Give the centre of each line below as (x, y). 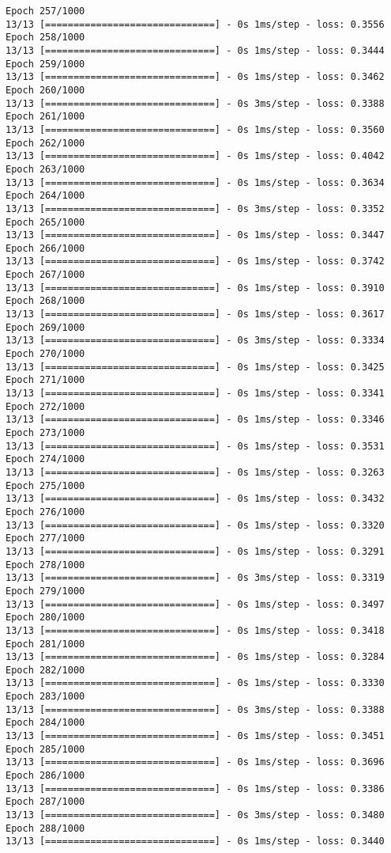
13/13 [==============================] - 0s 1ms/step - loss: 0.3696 (195, 762)
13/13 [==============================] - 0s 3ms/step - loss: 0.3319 (195, 578)
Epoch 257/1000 (45, 11)
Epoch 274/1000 (45, 459)
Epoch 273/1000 (45, 433)
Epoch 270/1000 (45, 354)
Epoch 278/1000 (45, 565)
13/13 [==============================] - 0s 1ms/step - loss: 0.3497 (195, 604)
